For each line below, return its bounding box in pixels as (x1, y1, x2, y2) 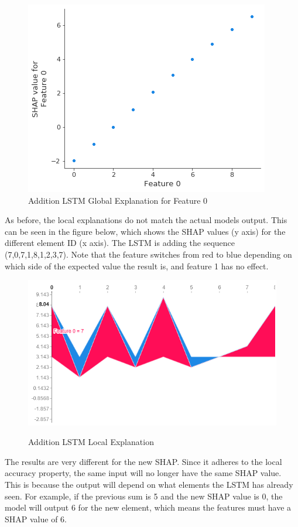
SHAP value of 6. (5, 512, 67, 525)
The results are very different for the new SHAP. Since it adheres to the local (5, 455, 282, 467)
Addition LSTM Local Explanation (28, 436, 154, 448)
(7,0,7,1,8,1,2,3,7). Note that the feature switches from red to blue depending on (5, 248, 292, 260)
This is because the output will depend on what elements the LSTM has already (5, 478, 293, 491)
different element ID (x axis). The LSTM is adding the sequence (5, 237, 235, 249)
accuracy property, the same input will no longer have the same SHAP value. (5, 467, 282, 479)
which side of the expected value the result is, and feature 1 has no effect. (5, 259, 269, 272)
